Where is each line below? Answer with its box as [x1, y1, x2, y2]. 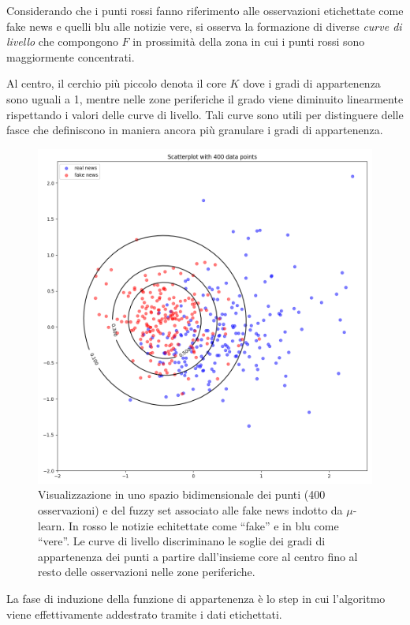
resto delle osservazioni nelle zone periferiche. [38, 563, 255, 580]
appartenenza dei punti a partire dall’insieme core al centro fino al [38, 548, 358, 564]
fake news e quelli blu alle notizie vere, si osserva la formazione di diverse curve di [6, 17, 402, 34]
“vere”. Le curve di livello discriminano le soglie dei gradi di [38, 533, 326, 549]
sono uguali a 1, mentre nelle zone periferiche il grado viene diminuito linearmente [6, 90, 404, 107]
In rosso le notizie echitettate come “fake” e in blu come [68, 517, 339, 533]
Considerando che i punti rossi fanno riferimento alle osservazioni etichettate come [6, 2, 404, 18]
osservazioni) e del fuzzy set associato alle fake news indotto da [38, 501, 343, 518]
